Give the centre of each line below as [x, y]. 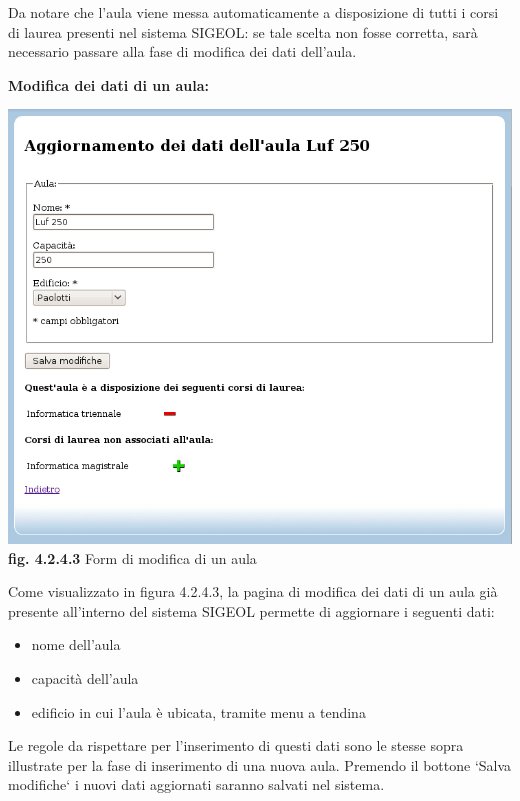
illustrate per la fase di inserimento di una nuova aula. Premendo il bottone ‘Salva [260, 764]
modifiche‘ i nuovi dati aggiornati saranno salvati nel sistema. [196, 784]
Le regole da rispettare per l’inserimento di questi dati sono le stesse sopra [236, 745]
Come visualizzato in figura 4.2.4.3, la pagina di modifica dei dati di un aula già [253, 591]
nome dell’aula [76, 644]
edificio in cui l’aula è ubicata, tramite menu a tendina [198, 711]
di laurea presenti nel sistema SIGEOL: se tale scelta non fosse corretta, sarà [243, 31]
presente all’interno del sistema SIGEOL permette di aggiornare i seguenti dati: [251, 610]
